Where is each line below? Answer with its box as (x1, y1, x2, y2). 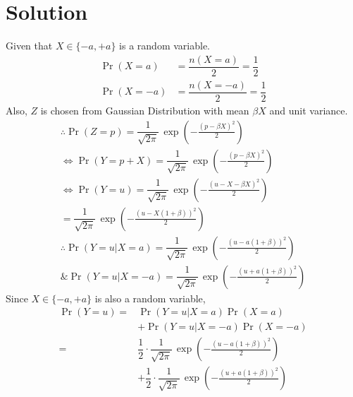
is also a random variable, (94, 290, 206, 305)
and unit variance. (269, 102, 348, 117)
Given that (6, 38, 53, 53)
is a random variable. (119, 38, 210, 53)
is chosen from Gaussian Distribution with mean (40, 102, 249, 117)
